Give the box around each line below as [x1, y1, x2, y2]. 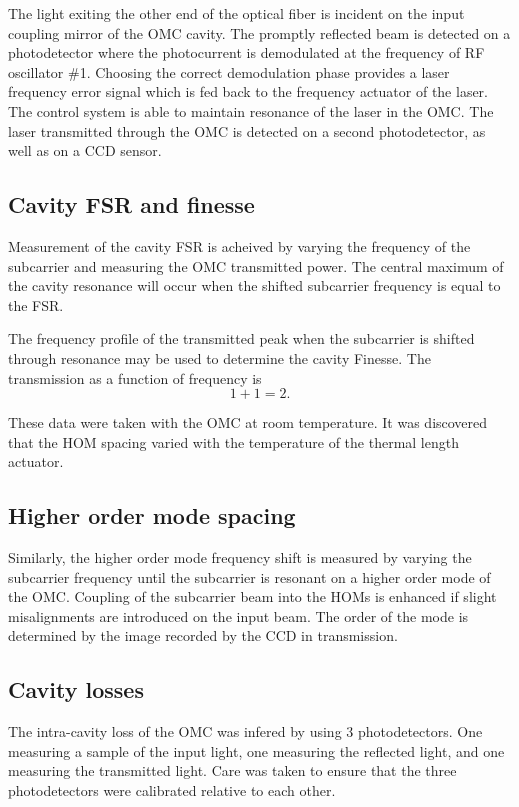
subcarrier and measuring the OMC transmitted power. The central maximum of [8, 255, 504, 276]
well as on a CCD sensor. [8, 140, 162, 161]
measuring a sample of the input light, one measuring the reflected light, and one [8, 740, 505, 761]
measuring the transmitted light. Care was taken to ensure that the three [8, 760, 457, 781]
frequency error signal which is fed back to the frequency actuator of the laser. [8, 81, 489, 102]
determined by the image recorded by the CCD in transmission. [8, 625, 398, 646]
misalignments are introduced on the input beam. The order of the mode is [8, 605, 469, 626]
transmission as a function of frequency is [8, 367, 262, 388]
